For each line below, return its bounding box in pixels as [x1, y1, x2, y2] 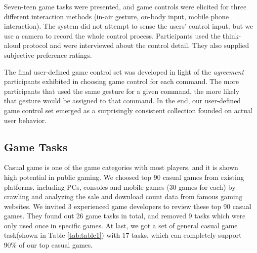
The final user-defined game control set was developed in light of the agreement [4, 66, 244, 77]
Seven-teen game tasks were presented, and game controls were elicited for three [4, 1, 247, 11]
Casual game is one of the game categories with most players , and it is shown [4, 162, 238, 172]
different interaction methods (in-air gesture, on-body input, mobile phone [4, 11, 229, 21]
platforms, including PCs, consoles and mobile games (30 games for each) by [4, 181, 236, 192]
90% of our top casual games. [4, 240, 93, 250]
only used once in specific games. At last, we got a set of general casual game [4, 220, 238, 230]
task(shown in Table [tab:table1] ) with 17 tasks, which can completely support [4, 230, 242, 240]
